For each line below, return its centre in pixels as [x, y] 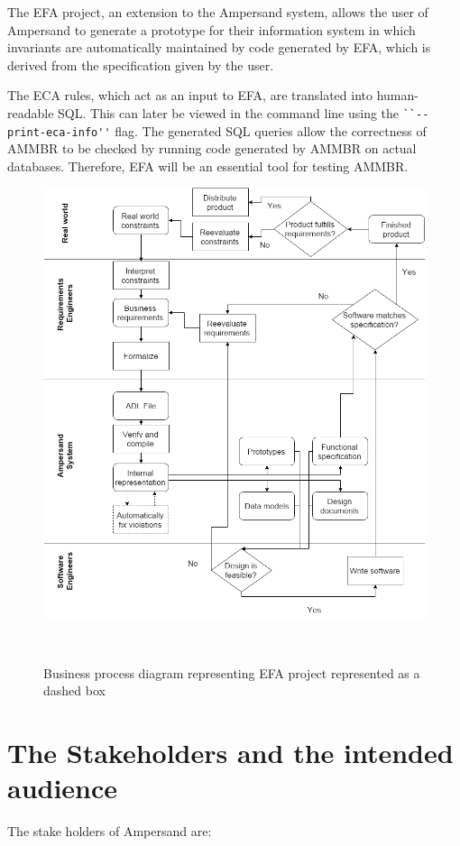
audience [63, 788]
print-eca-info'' [59, 132]
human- [397, 95]
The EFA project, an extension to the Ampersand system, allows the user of [218, 12]
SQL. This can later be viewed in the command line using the [229, 112]
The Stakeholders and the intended [230, 753]
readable [31, 112]
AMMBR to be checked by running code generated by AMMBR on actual [212, 148]
